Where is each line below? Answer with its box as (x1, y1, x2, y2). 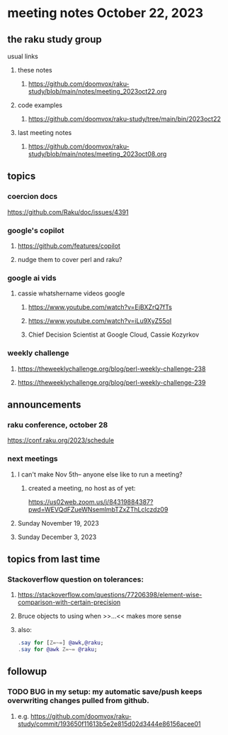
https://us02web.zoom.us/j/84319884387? (28, 497, 154, 506)
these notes (17, 66, 52, 74)
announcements (7, 398, 81, 410)
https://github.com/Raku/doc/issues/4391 (7, 207, 129, 216)
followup (7, 665, 47, 677)
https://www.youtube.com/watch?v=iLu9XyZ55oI (28, 317, 172, 325)
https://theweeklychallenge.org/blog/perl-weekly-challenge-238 (17, 364, 206, 373)
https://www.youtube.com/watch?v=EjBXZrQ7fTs (28, 303, 172, 312)
